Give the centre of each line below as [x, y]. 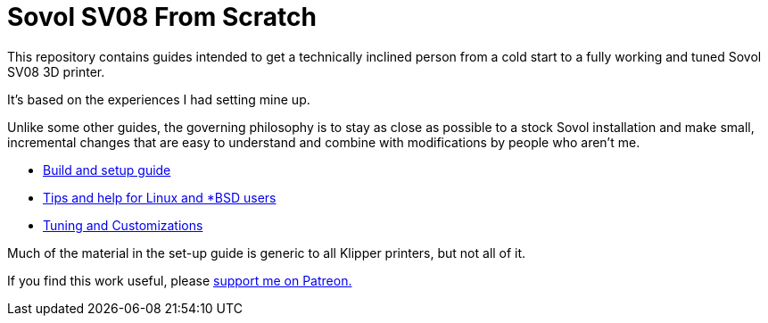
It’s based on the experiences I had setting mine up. [159, 99]
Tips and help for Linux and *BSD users [160, 197]
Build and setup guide [107, 170]
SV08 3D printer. [56, 71]
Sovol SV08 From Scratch [162, 17]
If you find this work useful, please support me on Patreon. [180, 280]
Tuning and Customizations [123, 225]
